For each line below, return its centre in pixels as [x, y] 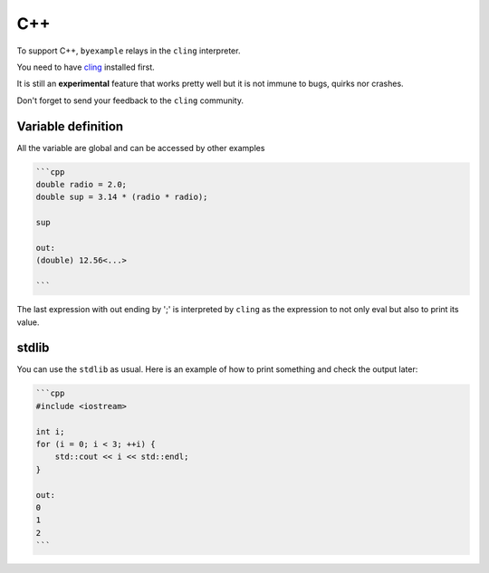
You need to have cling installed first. [86, 67]
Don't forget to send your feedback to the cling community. [130, 100]
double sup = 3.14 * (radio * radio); [122, 197]
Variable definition [70, 126]
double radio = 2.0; [81, 184]
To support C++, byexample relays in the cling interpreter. [129, 51]
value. [28, 322]
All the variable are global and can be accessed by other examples [141, 148]
